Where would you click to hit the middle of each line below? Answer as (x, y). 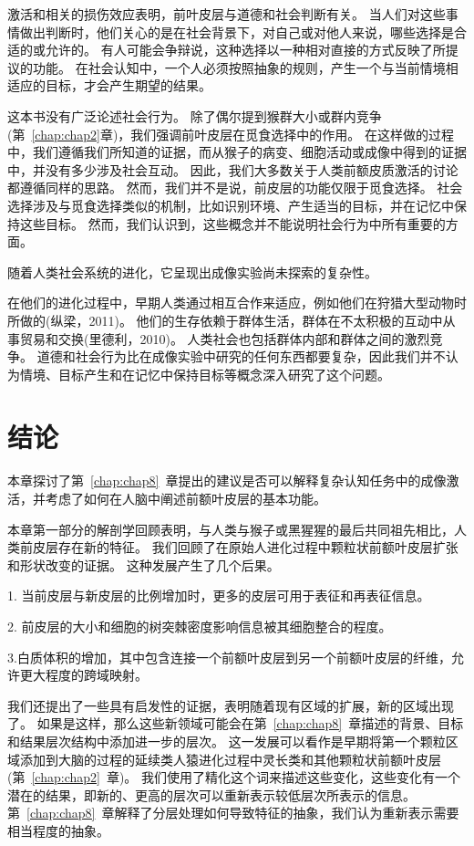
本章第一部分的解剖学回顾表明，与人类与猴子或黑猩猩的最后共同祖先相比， (231, 529)
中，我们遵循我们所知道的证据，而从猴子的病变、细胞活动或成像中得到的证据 (237, 152)
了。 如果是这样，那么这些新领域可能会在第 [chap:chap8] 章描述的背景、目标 (236, 723)
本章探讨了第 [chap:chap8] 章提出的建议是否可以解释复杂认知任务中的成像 (227, 480)
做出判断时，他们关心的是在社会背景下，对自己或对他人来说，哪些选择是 (237, 31)
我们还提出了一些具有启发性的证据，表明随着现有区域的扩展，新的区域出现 (231, 705)
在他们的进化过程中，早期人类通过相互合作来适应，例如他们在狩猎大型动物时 (237, 303)
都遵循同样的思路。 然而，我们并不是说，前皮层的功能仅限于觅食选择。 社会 (235, 188)
